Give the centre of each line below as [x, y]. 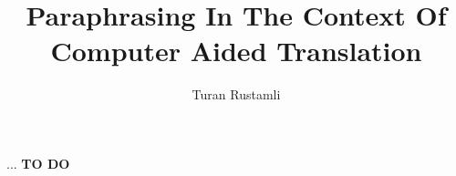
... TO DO [38, 163]
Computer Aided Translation [236, 51]
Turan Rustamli [236, 94]
